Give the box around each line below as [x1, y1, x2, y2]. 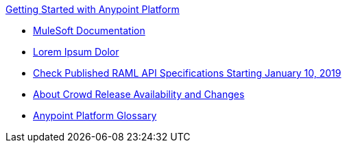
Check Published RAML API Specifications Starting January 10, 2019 [33, 67, 342, 79]
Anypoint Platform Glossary [33, 110, 157, 121]
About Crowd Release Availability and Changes [33, 88, 245, 100]
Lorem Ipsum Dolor [33, 46, 119, 58]
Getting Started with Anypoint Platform [5, 3, 180, 15]
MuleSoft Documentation [33, 25, 145, 36]
